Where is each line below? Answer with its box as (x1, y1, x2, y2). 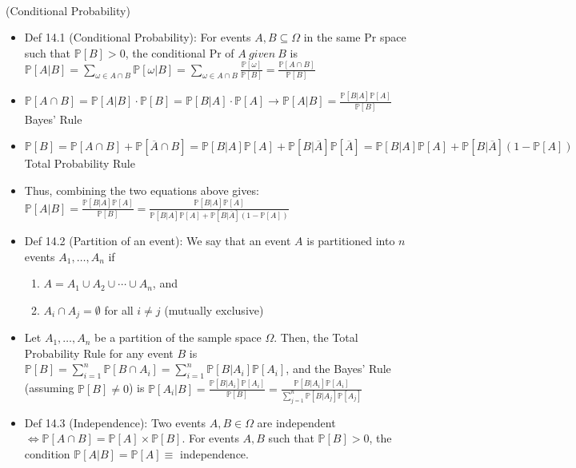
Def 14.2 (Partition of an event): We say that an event (24, 232, 291, 249)
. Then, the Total (274, 329, 358, 346)
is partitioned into (306, 232, 395, 249)
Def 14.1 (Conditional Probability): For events (24, 29, 251, 46)
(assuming (24, 379, 74, 396)
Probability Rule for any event (24, 344, 174, 361)
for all (104, 301, 134, 318)
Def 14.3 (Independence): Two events (24, 414, 206, 430)
